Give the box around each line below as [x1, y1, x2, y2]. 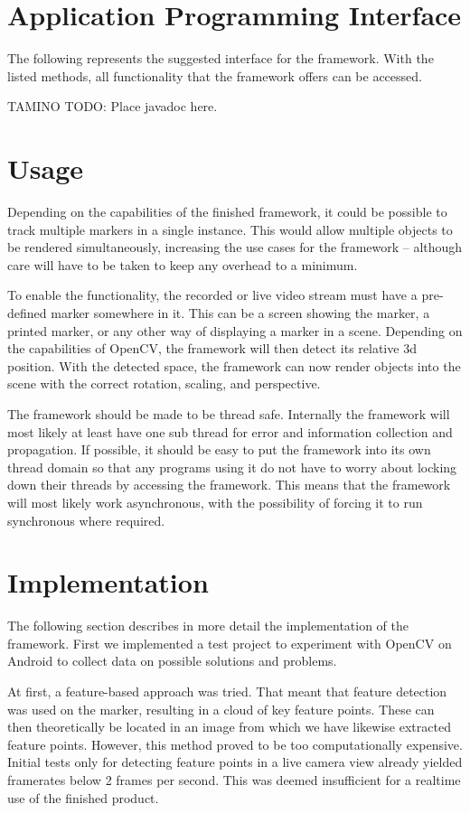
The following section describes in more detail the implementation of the [7, 616, 409, 635]
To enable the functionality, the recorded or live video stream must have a [7, 285, 418, 304]
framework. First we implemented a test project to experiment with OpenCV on [7, 633, 452, 652]
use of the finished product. [7, 788, 159, 807]
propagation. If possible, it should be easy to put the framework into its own [7, 440, 431, 459]
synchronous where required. [7, 510, 165, 529]
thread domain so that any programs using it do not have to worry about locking [7, 457, 457, 476]
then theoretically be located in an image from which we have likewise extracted [7, 717, 451, 736]
